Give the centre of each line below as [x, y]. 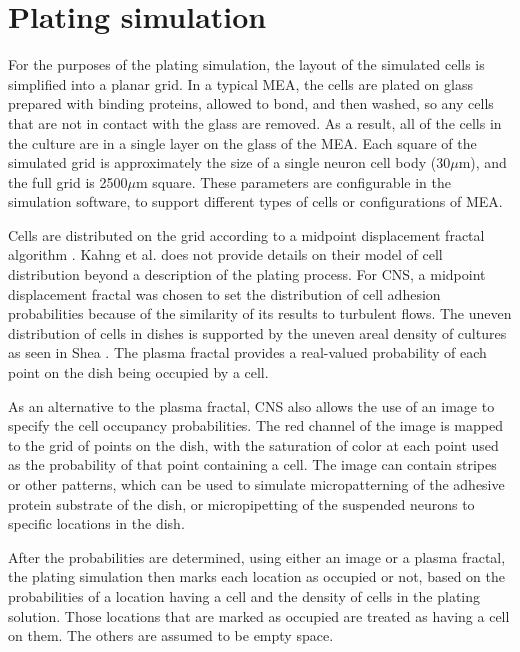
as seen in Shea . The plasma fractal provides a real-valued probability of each [247, 352]
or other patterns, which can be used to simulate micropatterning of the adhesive [256, 484]
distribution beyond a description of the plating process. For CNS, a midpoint [247, 274]
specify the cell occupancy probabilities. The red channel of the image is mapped [255, 425]
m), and [482, 162]
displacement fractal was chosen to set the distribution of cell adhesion [224, 293]
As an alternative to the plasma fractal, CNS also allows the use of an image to [251, 405]
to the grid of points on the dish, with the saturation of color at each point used [253, 444]
